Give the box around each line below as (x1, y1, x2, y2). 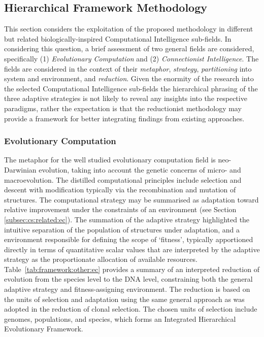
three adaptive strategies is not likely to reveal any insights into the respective (4, 93, 247, 104)
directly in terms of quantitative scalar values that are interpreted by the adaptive (4, 244, 260, 254)
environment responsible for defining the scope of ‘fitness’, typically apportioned (4, 234, 253, 245)
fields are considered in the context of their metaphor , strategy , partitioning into (4, 63, 252, 74)
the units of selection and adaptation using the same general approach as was (4, 293, 245, 304)
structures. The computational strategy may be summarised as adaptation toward (4, 194, 259, 205)
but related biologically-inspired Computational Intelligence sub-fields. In (4, 33, 232, 44)
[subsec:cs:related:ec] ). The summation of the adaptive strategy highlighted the (4, 214, 250, 224)
